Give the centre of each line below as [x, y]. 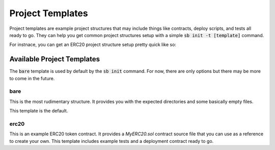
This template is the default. [39, 111]
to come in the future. [32, 78]
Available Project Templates [55, 59]
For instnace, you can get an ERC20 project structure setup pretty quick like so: [93, 45]
